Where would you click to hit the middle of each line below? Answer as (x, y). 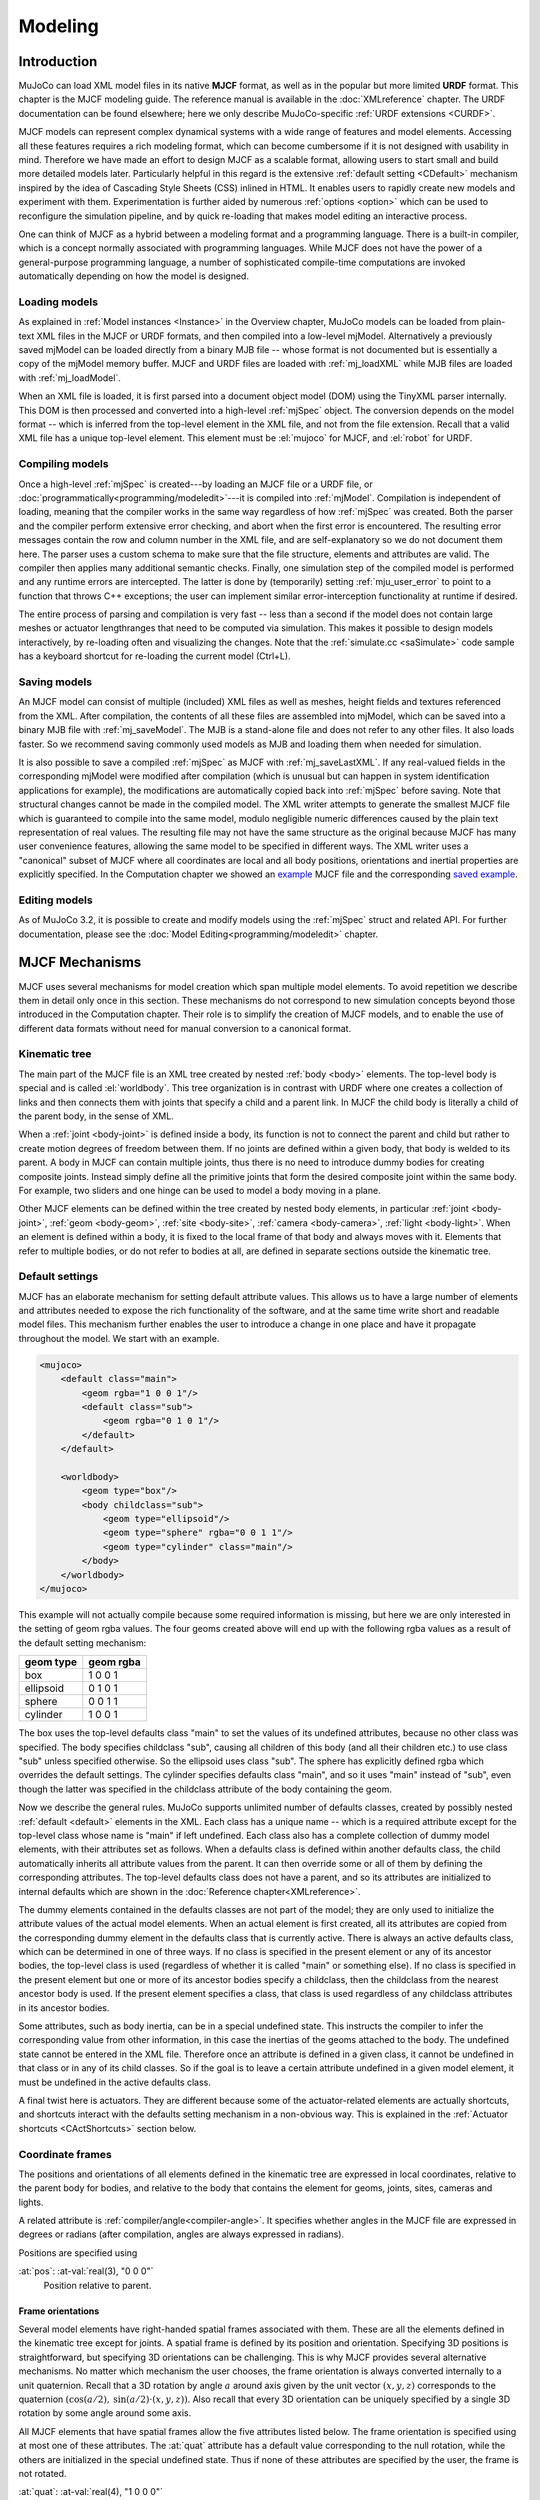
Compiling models (63, 464)
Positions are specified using (78, 2252)
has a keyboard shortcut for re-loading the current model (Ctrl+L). (154, 656)
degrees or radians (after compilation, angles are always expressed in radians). (181, 2234)
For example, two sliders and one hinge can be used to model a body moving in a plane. (199, 1190)
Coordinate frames (65, 2154)
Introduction (58, 61)
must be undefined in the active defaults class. (115, 2082)
